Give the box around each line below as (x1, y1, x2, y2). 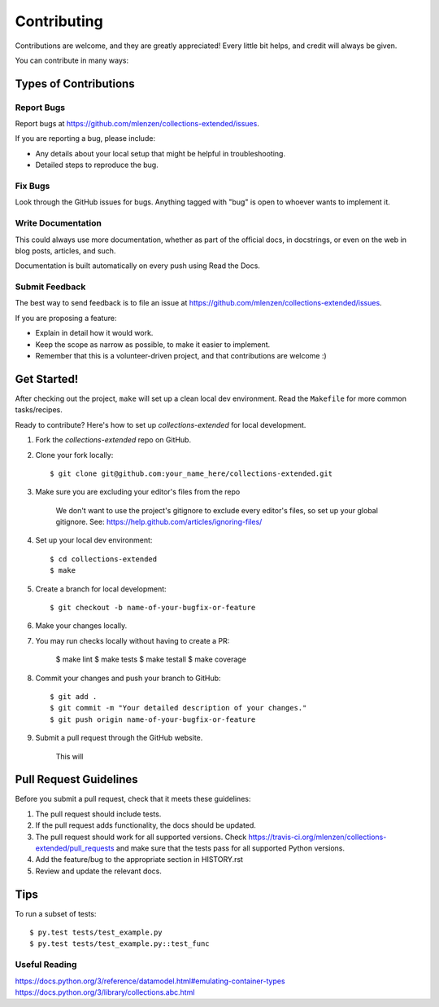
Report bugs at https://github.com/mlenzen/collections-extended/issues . (15, 119, 259, 129)
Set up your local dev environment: (35, 535, 153, 545)
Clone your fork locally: (35, 450, 114, 460)
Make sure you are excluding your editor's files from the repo (35, 487, 241, 497)
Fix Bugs (15, 180, 50, 191)
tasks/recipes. (15, 405, 63, 415)
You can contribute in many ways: (15, 55, 129, 65)
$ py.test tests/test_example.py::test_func (29, 939, 211, 948)
